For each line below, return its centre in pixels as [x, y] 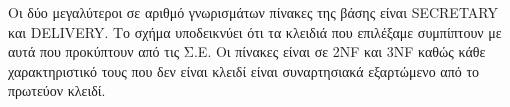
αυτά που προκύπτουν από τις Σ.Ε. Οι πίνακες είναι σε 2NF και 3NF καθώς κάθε [247, 51]
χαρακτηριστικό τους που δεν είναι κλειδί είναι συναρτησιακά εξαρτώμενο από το [244, 70]
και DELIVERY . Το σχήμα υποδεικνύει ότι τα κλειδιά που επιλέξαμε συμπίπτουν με [255, 31]
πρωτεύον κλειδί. [57, 90]
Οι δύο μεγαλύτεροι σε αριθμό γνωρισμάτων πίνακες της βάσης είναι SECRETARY [253, 12]
